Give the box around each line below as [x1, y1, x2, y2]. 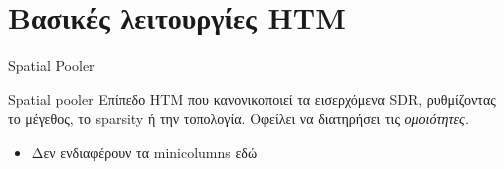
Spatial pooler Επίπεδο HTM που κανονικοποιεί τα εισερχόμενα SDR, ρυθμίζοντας [8, 88, 496, 109]
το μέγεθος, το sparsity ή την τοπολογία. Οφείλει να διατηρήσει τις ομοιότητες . [8, 108, 469, 129]
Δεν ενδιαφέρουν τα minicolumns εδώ [31, 141, 258, 162]
